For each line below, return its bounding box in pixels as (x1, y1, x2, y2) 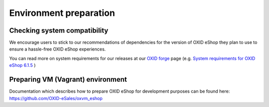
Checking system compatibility (9, 26, 109, 35)
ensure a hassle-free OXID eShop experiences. (9, 46, 106, 52)
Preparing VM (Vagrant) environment (9, 75, 127, 84)
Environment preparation (9, 7, 116, 18)
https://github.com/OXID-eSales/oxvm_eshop (9, 95, 103, 101)
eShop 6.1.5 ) (9, 62, 36, 68)
